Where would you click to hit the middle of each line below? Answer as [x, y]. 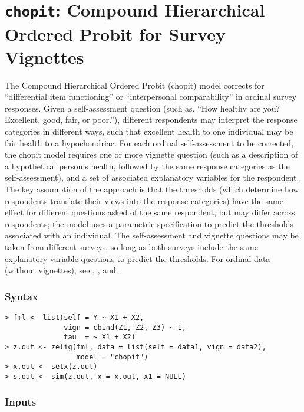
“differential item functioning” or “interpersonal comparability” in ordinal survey [151, 97]
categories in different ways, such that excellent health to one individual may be [149, 131]
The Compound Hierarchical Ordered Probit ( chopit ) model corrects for [135, 85]
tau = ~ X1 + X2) [100, 337]
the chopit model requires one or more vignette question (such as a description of [151, 154]
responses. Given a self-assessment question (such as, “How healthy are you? [143, 108]
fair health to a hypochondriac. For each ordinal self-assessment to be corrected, [149, 143]
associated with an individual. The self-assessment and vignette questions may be [152, 235]
